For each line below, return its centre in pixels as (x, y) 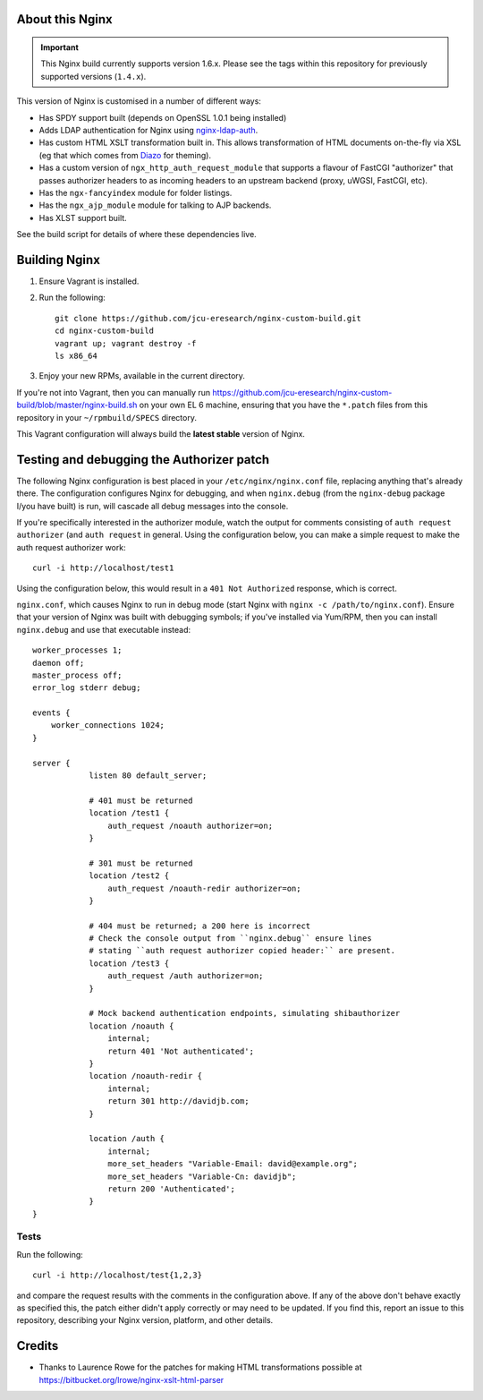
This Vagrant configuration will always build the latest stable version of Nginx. (161, 433)
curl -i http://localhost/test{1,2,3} (118, 1275)
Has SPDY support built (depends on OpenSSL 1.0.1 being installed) (163, 117)
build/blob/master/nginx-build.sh (77, 405)
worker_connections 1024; (108, 726)
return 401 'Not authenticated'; (181, 1051)
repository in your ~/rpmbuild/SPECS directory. (106, 417)
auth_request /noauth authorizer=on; (190, 825)
